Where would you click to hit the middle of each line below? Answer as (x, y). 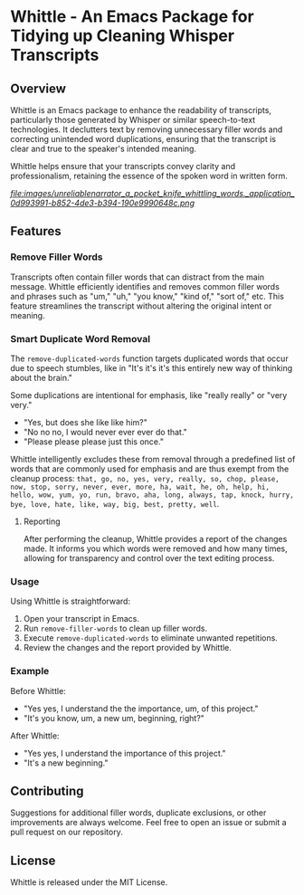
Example (30, 671)
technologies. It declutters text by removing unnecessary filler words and (147, 129)
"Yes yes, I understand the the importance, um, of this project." (141, 709)
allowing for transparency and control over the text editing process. (149, 557)
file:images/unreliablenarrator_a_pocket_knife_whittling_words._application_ (152, 193)
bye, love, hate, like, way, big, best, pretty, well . (115, 503)
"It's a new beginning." (66, 763)
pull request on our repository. (66, 832)
